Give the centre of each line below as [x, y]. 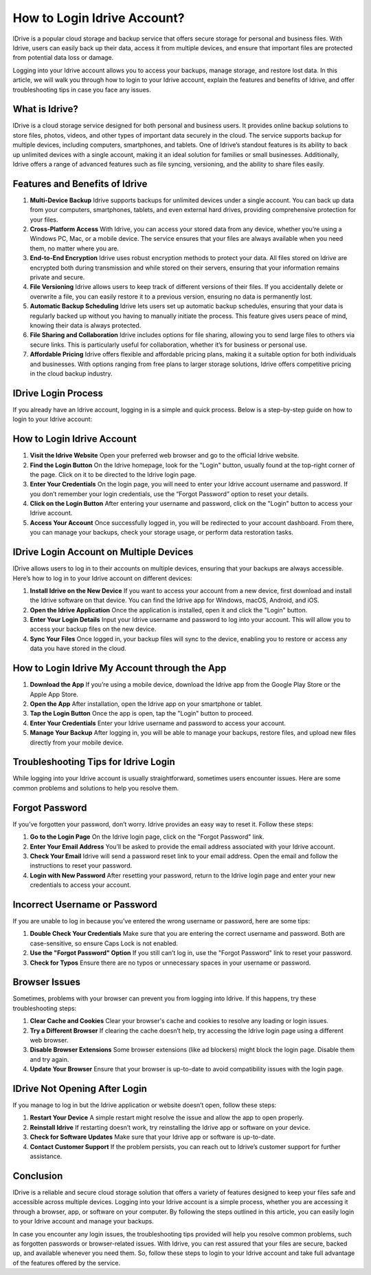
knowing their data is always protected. [86, 325]
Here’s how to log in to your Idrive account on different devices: [102, 578]
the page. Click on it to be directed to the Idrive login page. [113, 474]
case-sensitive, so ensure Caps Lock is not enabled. [104, 943]
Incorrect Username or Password [85, 904]
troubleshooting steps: [45, 1008]
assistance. [46, 1157]
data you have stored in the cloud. [78, 649]
